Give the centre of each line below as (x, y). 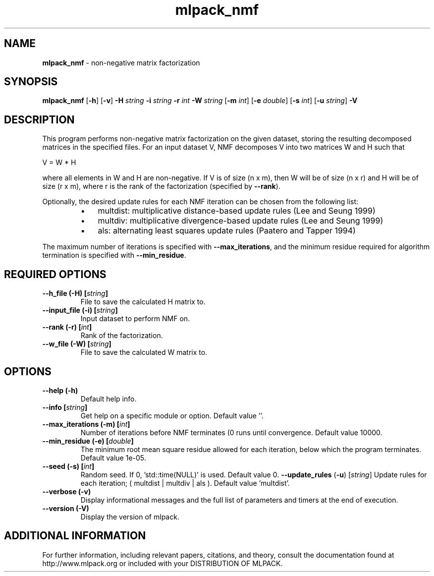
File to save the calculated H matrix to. (143, 302)
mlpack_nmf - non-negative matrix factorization (121, 62)
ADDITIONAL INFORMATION (75, 536)
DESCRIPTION (39, 119)
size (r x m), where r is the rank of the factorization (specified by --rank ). (161, 186)
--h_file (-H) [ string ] (75, 293)
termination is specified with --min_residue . (114, 255)
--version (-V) (66, 508)
